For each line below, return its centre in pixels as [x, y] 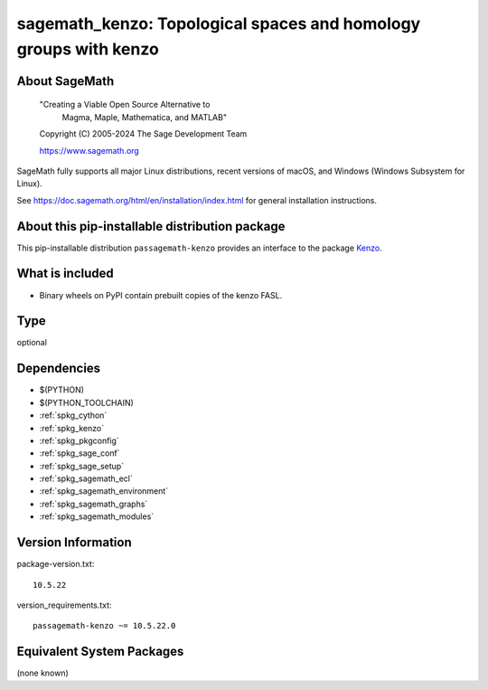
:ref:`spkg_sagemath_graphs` [94, 504]
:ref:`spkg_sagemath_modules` [97, 516]
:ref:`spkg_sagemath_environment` [104, 491]
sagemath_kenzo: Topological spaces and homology [219, 24]
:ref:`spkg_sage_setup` [82, 466]
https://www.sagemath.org [89, 150]
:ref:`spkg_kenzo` [71, 428]
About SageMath [66, 81]
